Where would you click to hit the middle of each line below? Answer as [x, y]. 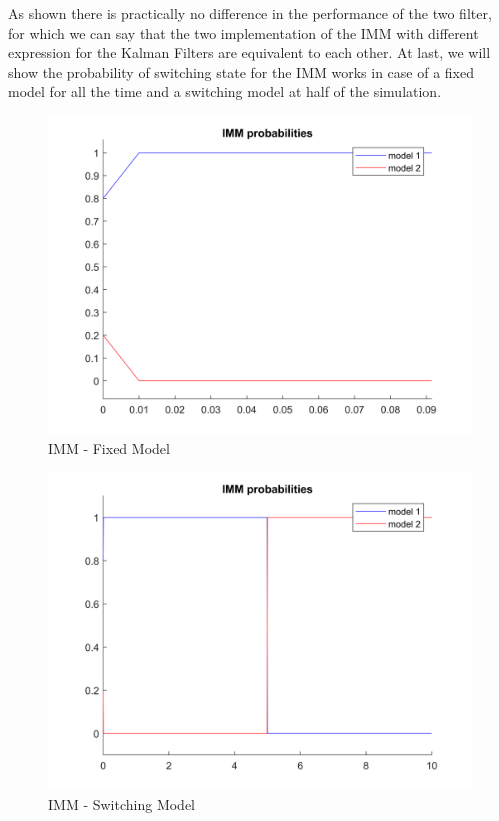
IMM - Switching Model [122, 803]
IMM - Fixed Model [109, 447]
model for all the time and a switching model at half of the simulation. [225, 91]
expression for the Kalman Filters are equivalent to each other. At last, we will [249, 52]
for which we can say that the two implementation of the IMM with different [243, 32]
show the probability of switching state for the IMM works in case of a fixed [241, 71]
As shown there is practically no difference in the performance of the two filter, [250, 13]
